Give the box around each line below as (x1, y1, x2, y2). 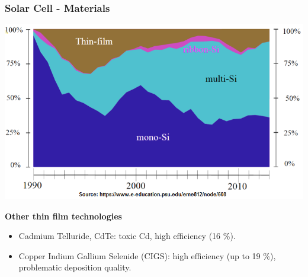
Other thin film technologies (5, 209, 122, 222)
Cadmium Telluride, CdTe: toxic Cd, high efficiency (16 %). (18, 230, 236, 242)
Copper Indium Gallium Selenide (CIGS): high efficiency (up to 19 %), (18, 249, 276, 262)
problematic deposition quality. (18, 261, 131, 273)
